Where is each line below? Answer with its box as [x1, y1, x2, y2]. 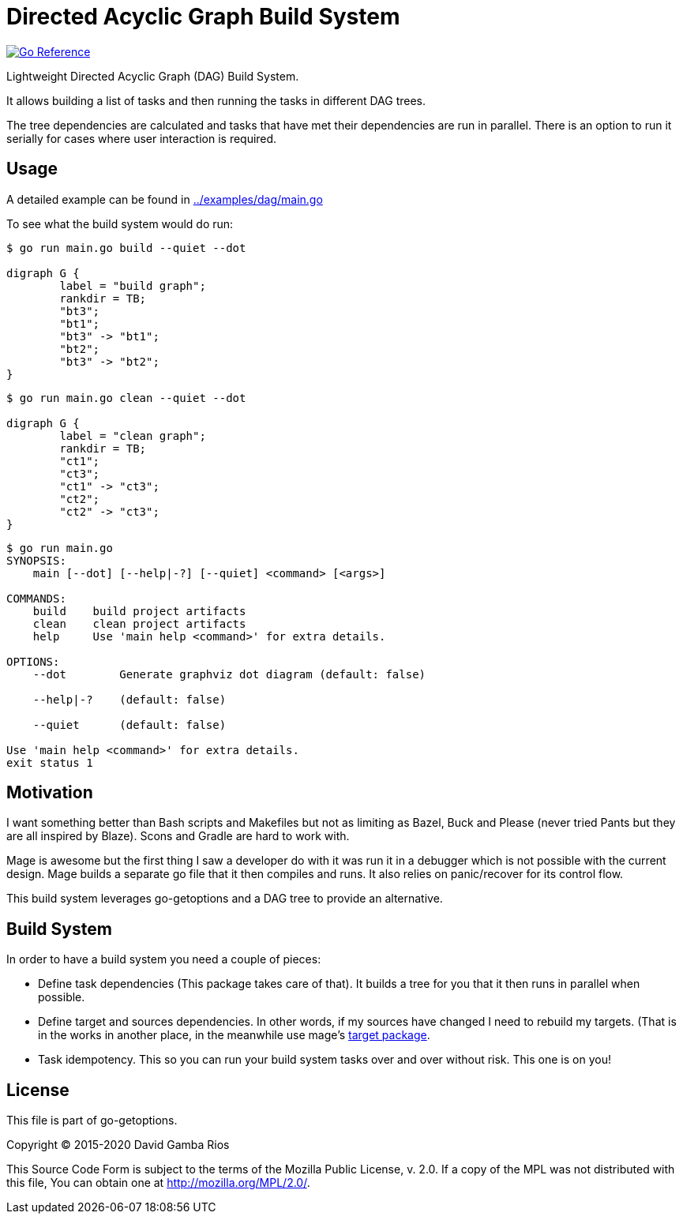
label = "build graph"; [59, 279, 206, 292]
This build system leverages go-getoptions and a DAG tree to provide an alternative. [6, 892, 443, 906]
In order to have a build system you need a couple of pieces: [6, 952, 321, 967]
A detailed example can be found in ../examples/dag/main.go [6, 192, 323, 206]
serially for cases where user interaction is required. [6, 131, 277, 145]
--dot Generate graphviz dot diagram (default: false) [32, 667, 426, 681]
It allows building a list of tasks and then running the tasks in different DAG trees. [6, 93, 426, 107]
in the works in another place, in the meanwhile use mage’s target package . [38, 1028, 430, 1042]
